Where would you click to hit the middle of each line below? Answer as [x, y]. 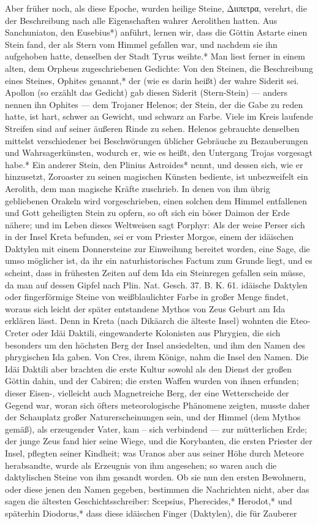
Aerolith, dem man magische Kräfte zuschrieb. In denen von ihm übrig [138, 188]
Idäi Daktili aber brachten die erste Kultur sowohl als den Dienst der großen [148, 368]
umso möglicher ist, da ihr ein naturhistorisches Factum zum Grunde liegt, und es [159, 260]
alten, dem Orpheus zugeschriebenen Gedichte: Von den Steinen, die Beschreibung [159, 68]
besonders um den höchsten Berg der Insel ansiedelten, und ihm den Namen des [155, 345]
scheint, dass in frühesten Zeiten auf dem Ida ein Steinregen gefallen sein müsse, [155, 273]
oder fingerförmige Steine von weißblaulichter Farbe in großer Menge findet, [147, 297]
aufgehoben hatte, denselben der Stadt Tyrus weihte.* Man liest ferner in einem [155, 56]
